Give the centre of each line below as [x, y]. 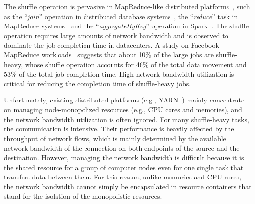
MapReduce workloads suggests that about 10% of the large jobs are [109, 54]
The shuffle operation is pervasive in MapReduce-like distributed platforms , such [127, 6]
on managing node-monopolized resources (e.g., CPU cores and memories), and [123, 109]
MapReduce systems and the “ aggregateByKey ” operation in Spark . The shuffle [126, 26]
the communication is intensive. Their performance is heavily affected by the [119, 129]
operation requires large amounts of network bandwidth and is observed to [116, 35]
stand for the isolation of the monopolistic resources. [83, 196]
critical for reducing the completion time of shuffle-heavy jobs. [98, 83]
